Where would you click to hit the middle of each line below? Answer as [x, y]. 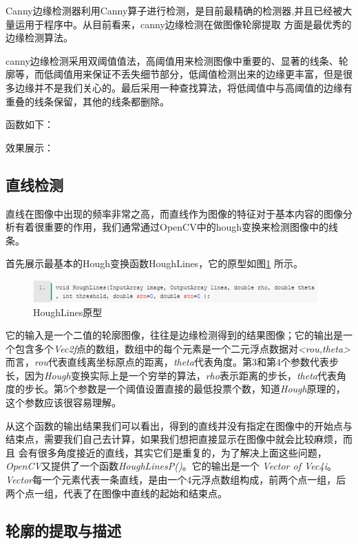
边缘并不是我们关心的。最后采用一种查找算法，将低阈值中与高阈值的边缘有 [183, 87]
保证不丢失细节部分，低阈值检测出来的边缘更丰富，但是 [217, 74]
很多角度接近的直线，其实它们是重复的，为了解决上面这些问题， [182, 452]
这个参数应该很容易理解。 [63, 402]
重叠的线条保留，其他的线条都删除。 [87, 101]
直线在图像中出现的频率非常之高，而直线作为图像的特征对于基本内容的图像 [174, 213]
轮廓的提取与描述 [63, 530]
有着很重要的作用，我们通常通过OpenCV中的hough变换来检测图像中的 [172, 227]
